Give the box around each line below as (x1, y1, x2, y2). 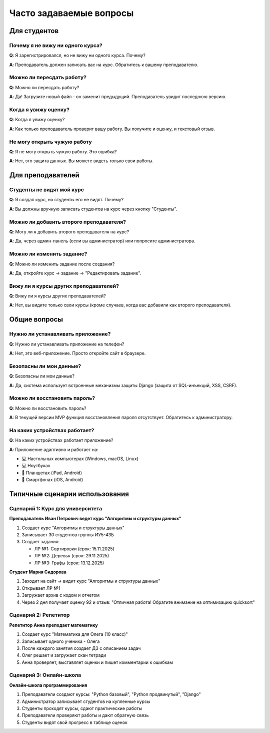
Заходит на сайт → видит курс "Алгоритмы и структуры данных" (21, 578, 160, 584)
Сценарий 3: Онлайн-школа (9, 671, 81, 678)
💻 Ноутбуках (21, 463, 50, 469)
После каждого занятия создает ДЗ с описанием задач (21, 645, 141, 651)
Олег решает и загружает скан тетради (21, 652, 106, 658)
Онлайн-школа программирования (9, 682, 87, 688)
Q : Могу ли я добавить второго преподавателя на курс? (9, 228, 129, 235)
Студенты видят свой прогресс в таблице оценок (21, 719, 127, 725)
